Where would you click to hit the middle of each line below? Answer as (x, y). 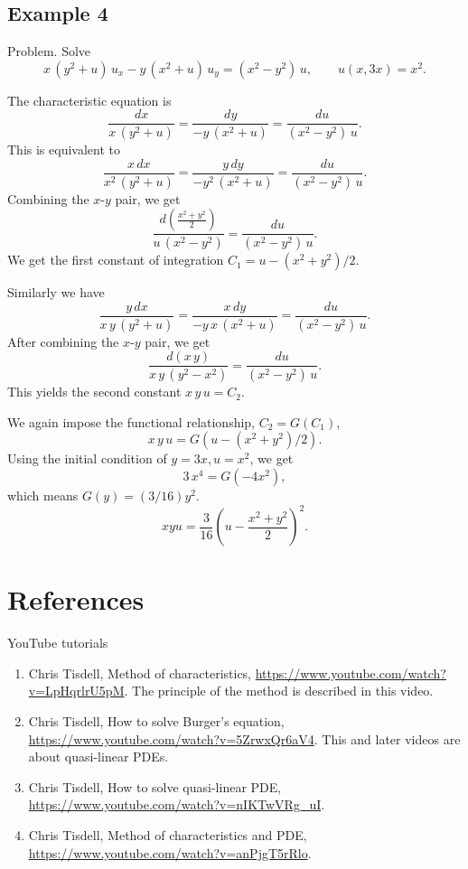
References (76, 599)
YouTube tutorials (58, 643)
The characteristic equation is (89, 100)
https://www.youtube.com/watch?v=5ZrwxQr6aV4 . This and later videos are (244, 738)
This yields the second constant (94, 392)
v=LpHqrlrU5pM (76, 691)
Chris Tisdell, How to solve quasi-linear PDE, (155, 786)
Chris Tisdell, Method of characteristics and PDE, (168, 835)
